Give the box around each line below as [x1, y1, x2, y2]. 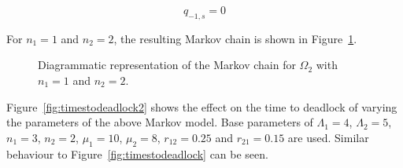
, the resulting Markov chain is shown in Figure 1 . [113, 30, 357, 46]
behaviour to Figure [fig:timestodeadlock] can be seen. [6, 145, 268, 162]
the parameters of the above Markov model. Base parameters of [6, 114, 313, 130]
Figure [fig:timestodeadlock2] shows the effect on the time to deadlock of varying [6, 98, 397, 115]
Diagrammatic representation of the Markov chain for [38, 57, 296, 73]
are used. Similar [287, 129, 369, 145]
